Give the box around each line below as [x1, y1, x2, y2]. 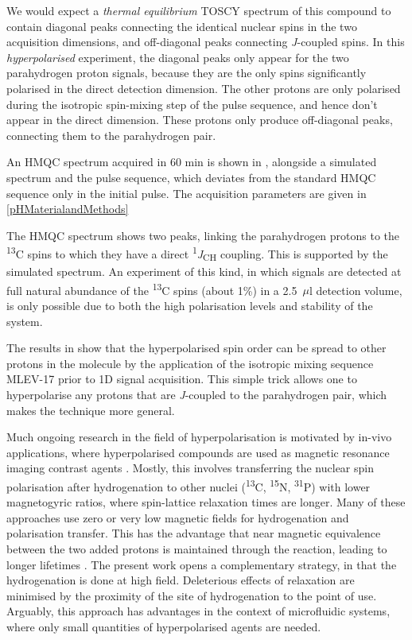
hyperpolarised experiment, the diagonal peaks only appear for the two [6, 48, 349, 65]
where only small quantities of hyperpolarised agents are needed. [6, 618, 321, 634]
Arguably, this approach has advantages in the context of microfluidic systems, [6, 603, 391, 619]
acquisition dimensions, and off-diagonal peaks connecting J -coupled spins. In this [6, 33, 405, 50]
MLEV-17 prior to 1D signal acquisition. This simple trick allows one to [6, 370, 357, 387]
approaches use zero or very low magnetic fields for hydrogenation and [6, 509, 349, 526]
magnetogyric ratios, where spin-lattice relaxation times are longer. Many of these [6, 494, 406, 510]
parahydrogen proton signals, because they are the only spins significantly [6, 64, 367, 81]
